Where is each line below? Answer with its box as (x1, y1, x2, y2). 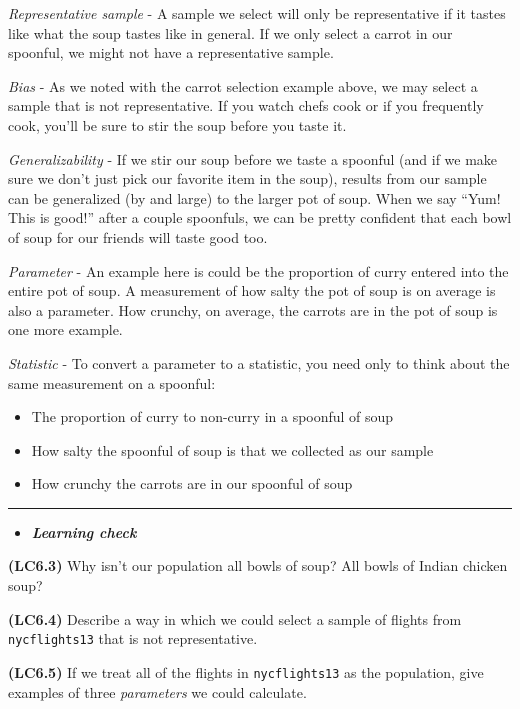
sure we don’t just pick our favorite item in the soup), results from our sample (8, 168, 487, 189)
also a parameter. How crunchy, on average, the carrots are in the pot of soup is (8, 299, 498, 320)
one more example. (8, 319, 123, 340)
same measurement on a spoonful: (8, 372, 216, 393)
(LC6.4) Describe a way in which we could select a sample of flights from (8, 608, 462, 629)
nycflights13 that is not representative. (8, 628, 258, 649)
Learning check (31, 521, 137, 542)
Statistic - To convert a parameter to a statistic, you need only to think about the (8, 352, 510, 373)
